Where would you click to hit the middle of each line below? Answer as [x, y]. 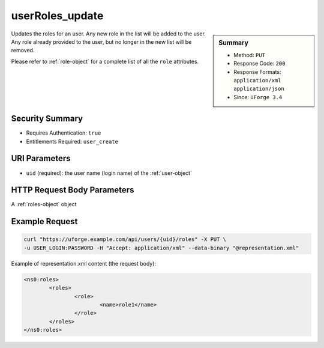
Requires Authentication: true [64, 133]
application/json [259, 89]
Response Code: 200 [259, 64]
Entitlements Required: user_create [72, 141]
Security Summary [47, 119]
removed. [23, 50]
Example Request [44, 221]
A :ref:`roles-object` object [44, 204]
